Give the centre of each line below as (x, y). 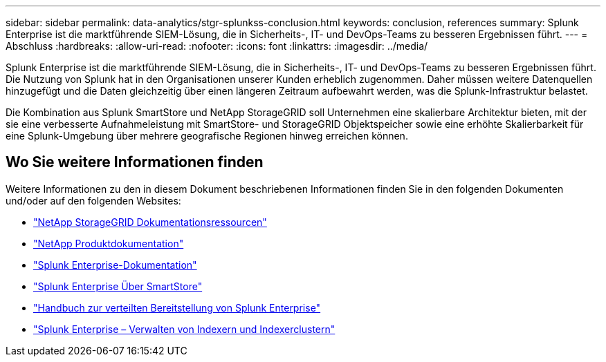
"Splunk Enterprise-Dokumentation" (115, 265)
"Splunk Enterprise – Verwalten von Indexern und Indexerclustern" (184, 329)
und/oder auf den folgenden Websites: (93, 200)
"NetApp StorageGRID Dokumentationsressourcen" (150, 222)
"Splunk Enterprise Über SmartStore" (118, 286)
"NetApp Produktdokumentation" (109, 243)
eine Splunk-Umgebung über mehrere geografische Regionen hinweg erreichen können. (207, 136)
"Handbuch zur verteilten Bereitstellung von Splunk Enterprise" (177, 307)
